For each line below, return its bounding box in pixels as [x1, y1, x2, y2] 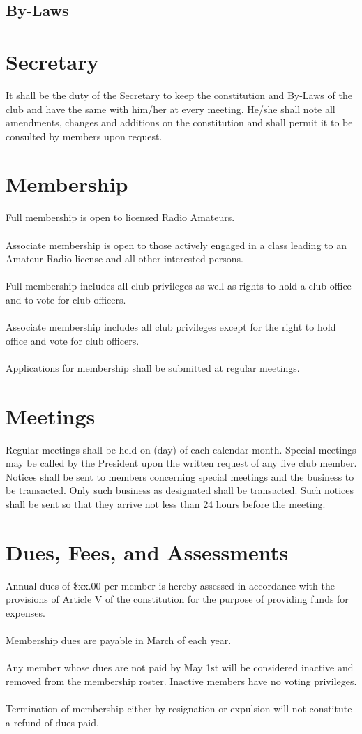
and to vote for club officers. [6, 292, 126, 306]
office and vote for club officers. [6, 333, 139, 347]
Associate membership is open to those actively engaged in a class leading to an [6, 237, 347, 252]
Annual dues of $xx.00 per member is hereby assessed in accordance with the [6, 578, 335, 592]
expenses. [6, 605, 45, 620]
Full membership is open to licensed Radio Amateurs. [6, 210, 235, 225]
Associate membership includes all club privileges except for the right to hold [6, 320, 336, 334]
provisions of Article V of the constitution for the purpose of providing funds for [6, 592, 349, 606]
